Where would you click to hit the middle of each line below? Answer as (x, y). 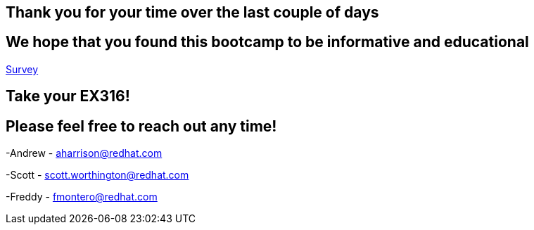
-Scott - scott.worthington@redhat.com (97, 175)
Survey (22, 69)
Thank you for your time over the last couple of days (192, 12)
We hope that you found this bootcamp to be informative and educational (267, 42)
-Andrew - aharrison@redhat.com (84, 153)
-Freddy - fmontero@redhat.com (82, 197)
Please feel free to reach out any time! (141, 126)
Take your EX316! (68, 96)
